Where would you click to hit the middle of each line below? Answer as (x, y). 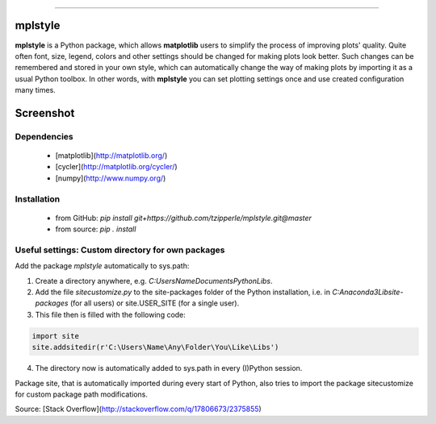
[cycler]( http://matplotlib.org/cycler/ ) (116, 167)
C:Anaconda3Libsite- (368, 292)
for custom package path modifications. (82, 394)
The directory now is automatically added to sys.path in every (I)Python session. (169, 368)
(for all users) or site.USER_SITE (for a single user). (155, 303)
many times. (35, 90)
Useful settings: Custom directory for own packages (120, 250)
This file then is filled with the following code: (110, 314)
